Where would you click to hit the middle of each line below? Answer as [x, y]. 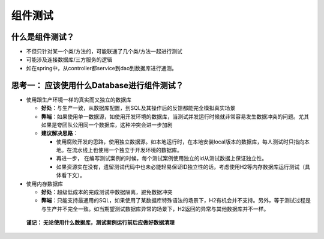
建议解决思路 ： [59, 133]
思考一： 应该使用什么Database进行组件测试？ [97, 85]
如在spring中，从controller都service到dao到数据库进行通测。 [101, 68]
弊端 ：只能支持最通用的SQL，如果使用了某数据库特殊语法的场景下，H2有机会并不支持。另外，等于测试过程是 [176, 201]
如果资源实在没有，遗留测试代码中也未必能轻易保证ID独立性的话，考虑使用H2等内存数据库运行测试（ [181, 167]
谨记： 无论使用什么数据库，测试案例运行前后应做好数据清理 [100, 223]
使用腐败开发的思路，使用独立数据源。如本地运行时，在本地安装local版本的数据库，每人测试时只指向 [180, 142]
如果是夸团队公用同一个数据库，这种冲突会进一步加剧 [107, 125]
